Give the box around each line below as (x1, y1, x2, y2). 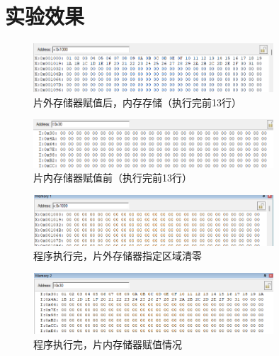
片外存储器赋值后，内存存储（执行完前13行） (33, 94, 241, 109)
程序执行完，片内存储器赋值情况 (33, 336, 182, 351)
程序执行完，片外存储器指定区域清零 (33, 248, 202, 263)
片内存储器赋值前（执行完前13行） (33, 170, 192, 185)
